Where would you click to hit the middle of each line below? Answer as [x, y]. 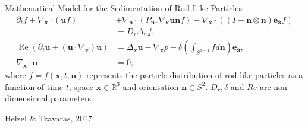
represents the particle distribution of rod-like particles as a [195, 74]
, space [81, 86]
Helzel [16, 118]
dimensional [26, 98]
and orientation [151, 86]
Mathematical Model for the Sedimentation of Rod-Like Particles [123, 8]
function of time [34, 86]
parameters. [72, 98]
